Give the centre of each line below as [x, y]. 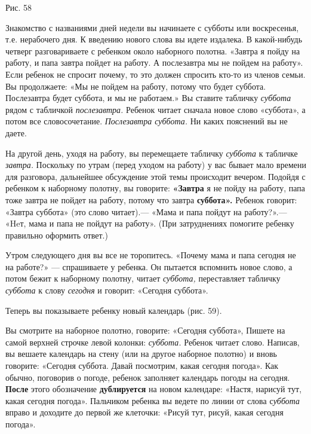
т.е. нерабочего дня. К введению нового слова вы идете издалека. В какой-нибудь [154, 39]
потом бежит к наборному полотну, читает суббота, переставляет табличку [143, 278]
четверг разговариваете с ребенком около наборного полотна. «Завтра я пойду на [153, 51]
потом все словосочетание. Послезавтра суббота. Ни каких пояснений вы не [147, 121]
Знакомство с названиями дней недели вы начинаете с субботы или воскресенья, [152, 27]
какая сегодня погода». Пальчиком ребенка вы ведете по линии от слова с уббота [153, 400]
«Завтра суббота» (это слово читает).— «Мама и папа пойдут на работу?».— [146, 211]
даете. [16, 132]
